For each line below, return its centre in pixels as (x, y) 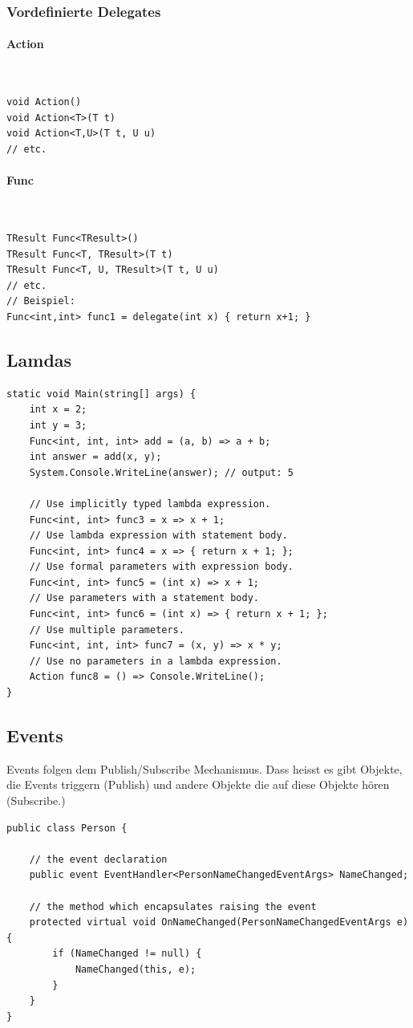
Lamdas (39, 359)
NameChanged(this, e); (136, 969)
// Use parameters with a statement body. (144, 598)
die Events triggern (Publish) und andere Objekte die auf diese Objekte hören (198, 784)
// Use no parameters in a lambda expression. (156, 661)
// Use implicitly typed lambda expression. (150, 504)
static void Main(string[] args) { (101, 394)
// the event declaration (98, 859)
